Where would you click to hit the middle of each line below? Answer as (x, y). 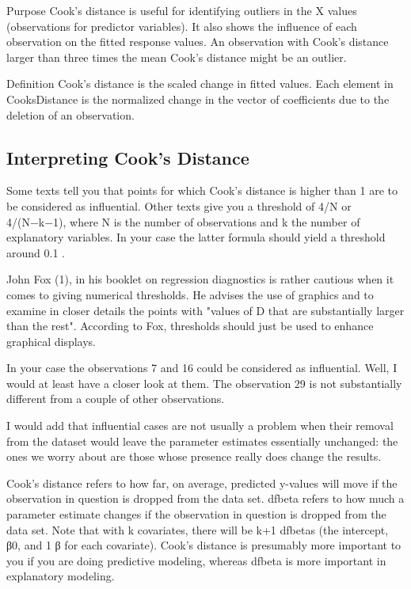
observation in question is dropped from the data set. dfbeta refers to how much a (205, 498)
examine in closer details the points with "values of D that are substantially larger (205, 310)
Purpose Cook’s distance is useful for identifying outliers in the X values (182, 10)
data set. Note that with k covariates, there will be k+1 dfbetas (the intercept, (198, 529)
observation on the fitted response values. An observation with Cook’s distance (198, 42)
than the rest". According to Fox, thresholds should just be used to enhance (190, 326)
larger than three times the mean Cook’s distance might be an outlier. (177, 57)
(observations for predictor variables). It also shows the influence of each (182, 26)
